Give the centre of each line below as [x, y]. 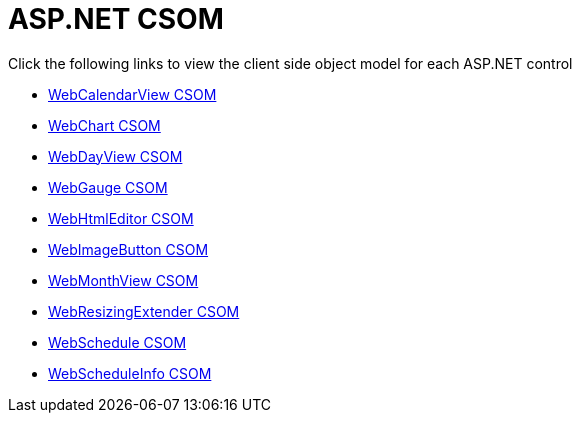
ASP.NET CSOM [116, 19]
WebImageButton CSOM [128, 249]
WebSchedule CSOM [117, 342]
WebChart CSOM [104, 125]
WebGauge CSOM [108, 187]
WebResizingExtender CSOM [144, 311]
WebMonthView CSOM [123, 280]
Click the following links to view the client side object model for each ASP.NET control [290, 63]
